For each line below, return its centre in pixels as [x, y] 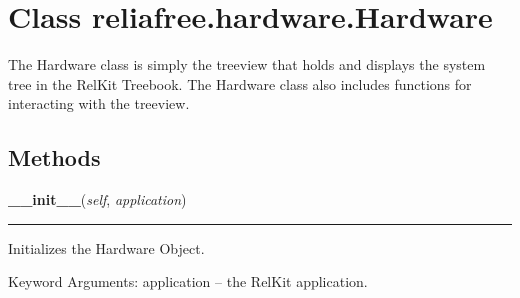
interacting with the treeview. [99, 103]
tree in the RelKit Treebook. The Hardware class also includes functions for [240, 83]
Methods [54, 157]
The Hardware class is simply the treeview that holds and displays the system [247, 64]
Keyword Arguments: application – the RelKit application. [188, 281]
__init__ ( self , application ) [97, 199]
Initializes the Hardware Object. [106, 247]
